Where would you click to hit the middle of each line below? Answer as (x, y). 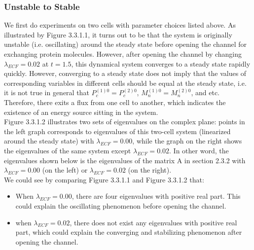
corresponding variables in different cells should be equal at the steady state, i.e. (125, 83)
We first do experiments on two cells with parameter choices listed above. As (120, 25)
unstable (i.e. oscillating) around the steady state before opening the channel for (126, 44)
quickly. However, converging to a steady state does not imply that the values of (125, 73)
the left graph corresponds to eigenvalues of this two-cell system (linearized (117, 131)
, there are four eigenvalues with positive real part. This (156, 196)
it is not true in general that (47, 92)
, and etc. (205, 92)
